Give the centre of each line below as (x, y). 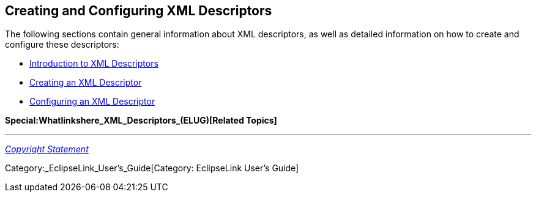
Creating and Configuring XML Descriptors (139, 11)
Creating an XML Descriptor (86, 83)
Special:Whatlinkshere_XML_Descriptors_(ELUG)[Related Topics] (141, 121)
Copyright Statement (47, 149)
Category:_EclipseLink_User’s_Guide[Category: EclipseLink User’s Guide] (152, 168)
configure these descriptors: (62, 45)
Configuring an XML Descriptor (92, 102)
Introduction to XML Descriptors (94, 64)
